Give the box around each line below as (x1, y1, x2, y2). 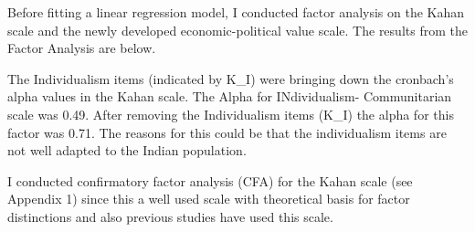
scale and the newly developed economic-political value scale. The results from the (7, 20, 468, 39)
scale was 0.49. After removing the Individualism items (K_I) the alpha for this (7, 104, 454, 123)
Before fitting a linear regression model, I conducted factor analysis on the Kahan (7, 3, 465, 21)
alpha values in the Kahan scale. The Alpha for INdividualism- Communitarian (7, 87, 452, 106)
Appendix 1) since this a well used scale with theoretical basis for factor (7, 189, 410, 208)
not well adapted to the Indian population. (7, 141, 247, 160)
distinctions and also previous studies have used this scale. (7, 206, 333, 226)
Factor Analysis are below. (7, 38, 156, 58)
